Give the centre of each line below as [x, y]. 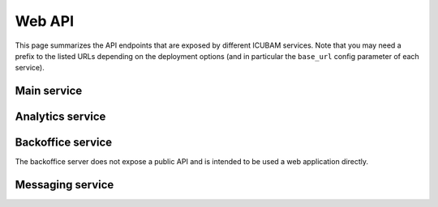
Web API [45, 21]
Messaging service [64, 185]
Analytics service [60, 117]
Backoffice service [64, 143]
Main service [49, 91]
